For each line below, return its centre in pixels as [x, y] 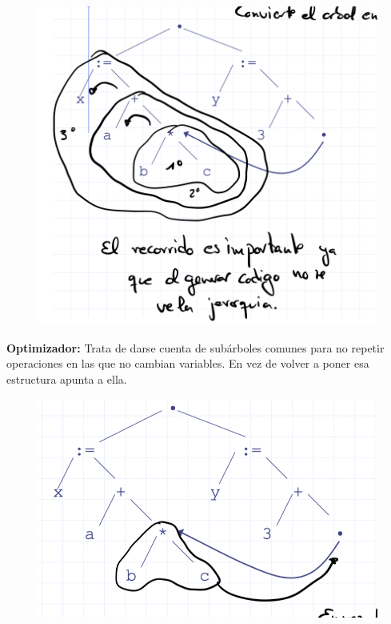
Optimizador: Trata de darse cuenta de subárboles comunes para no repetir [195, 347]
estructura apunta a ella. [67, 379]
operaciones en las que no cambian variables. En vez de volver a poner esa [188, 363]
